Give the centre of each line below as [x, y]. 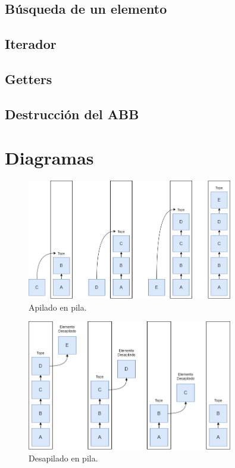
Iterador [31, 44]
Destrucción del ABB [72, 114]
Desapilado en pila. [63, 458]
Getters [29, 78]
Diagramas [49, 158]
